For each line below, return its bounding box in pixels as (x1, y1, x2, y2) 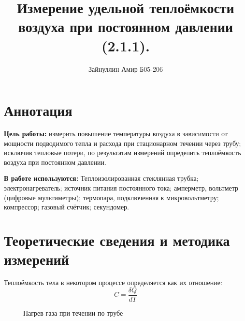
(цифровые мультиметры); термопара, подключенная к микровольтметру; (4, 192, 219, 202)
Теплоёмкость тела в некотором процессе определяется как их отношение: (4, 277, 222, 288)
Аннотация (4, 100, 72, 120)
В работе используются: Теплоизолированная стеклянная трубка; (4, 173, 199, 183)
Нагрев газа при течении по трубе (23, 307, 123, 318)
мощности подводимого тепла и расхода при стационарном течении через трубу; (4, 138, 241, 148)
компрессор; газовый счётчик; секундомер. (4, 202, 130, 212)
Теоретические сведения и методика (4, 230, 230, 250)
